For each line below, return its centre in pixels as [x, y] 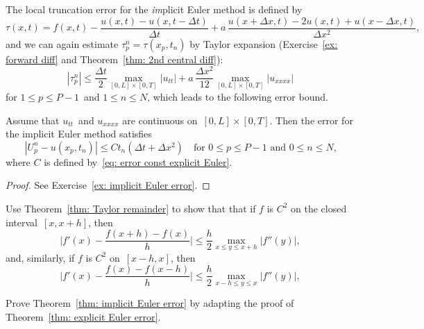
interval [22, 222]
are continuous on [160, 120]
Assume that [33, 120]
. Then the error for [311, 120]
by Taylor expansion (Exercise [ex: [264, 43]
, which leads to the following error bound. [238, 97]
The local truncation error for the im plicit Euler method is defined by [154, 9]
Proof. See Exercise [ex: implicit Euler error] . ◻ [108, 185]
